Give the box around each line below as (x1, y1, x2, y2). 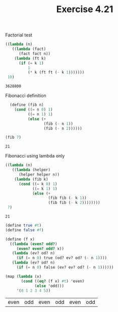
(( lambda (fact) (12, 46, 46, 51)
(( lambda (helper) (12, 168, 51, 173)
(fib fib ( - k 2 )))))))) (48, 200, 100, 205)
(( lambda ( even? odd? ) (10, 241, 57, 246)
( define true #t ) (5, 223, 42, 228)
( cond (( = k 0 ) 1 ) (18, 181, 57, 186)
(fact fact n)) (18, 51, 51, 56)
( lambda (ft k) (14, 56, 46, 61)
